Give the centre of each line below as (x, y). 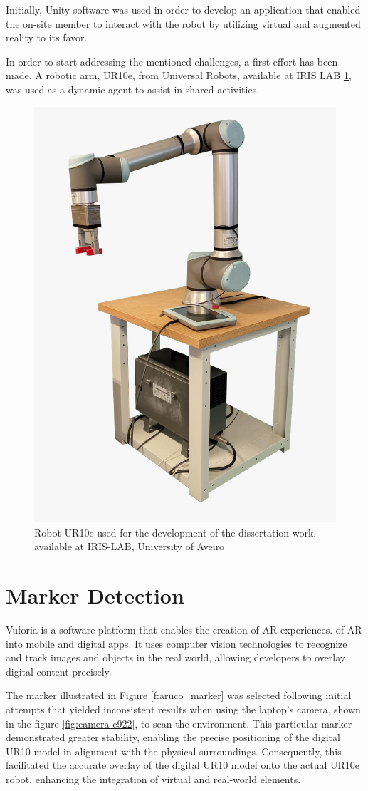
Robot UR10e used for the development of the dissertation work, (175, 532)
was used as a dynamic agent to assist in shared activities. (133, 89)
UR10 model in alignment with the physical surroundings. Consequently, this (174, 751)
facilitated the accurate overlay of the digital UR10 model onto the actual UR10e (183, 765)
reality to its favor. (47, 37)
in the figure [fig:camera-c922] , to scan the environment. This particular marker (179, 723)
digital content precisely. (59, 671)
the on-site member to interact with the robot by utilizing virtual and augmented (183, 23)
